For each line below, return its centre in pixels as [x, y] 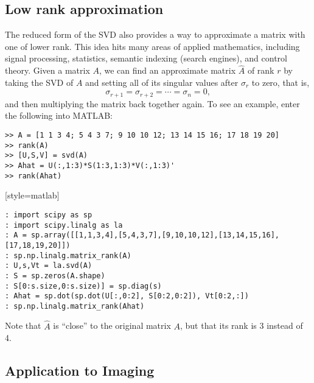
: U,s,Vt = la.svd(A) [49, 266]
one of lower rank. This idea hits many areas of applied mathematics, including [152, 46]
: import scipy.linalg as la [64, 225]
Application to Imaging [80, 371]
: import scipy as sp [49, 215]
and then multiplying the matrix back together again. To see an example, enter [152, 103]
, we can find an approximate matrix [167, 70]
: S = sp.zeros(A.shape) [55, 276]
